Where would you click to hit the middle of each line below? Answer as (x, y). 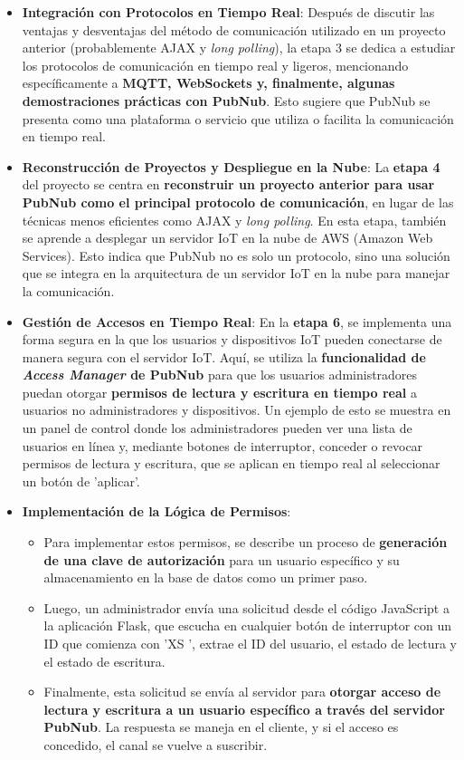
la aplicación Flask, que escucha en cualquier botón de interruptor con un (248, 625)
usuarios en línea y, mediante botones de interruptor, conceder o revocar (223, 445)
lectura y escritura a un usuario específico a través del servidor (244, 709)
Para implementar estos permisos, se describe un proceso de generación (246, 542)
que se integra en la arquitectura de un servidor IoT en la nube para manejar (236, 273)
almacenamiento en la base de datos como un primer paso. (206, 577)
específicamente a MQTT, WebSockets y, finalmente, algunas (208, 83)
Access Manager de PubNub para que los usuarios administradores (220, 375)
